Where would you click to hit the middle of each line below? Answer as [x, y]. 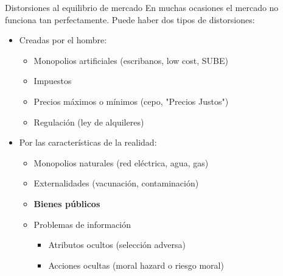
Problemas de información [82, 224]
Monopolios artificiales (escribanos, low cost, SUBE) [131, 60]
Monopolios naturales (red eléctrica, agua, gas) [121, 162]
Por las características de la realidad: [88, 142]
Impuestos [53, 81]
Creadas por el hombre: [63, 40]
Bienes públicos [67, 203]
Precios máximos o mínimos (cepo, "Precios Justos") [131, 101]
